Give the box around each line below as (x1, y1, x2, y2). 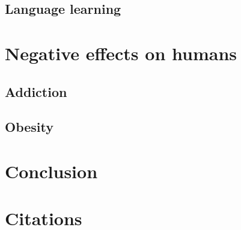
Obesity (5, 117, 53, 136)
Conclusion (5, 158, 98, 183)
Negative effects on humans (5, 40, 237, 65)
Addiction (5, 82, 67, 101)
